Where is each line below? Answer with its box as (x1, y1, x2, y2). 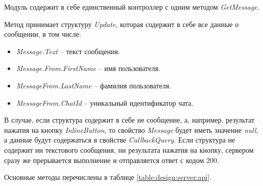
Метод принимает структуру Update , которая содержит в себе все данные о (4, 18, 239, 29)
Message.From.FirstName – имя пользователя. (16, 63, 160, 74)
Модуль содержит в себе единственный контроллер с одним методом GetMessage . (4, 2, 259, 12)
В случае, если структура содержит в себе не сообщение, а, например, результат (4, 114, 255, 125)
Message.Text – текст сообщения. (16, 45, 120, 56)
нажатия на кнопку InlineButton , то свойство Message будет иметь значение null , (4, 124, 258, 135)
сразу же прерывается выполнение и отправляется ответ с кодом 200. (4, 154, 219, 165)
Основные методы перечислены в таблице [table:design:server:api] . (4, 172, 211, 182)
